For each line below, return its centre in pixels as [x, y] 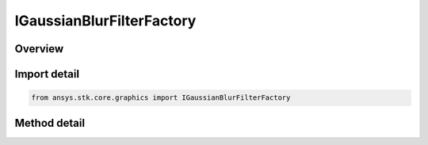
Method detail [50, 123]
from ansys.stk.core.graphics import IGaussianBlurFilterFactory [161, 98]
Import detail [47, 74]
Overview [39, 49]
